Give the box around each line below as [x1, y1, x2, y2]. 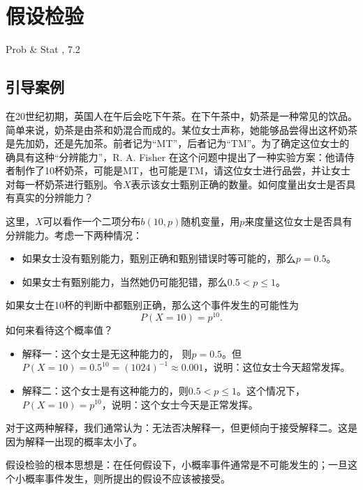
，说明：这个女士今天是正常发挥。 [101, 397, 258, 411]
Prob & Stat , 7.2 [6, 42, 80, 56]
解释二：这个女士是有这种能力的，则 [22, 383, 188, 397]
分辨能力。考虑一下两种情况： [6, 227, 142, 242]
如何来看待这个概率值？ [6, 323, 113, 337]
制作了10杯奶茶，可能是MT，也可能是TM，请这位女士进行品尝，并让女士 [15, 163, 350, 178]
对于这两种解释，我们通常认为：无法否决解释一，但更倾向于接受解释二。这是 [6, 420, 357, 435]
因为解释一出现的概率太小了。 [6, 434, 142, 448]
